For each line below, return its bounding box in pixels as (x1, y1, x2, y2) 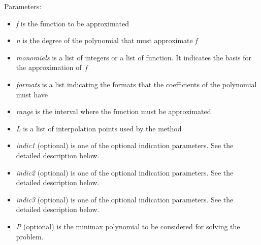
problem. (16, 231, 44, 241)
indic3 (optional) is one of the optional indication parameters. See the (16, 194, 234, 204)
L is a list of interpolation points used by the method (16, 123, 182, 133)
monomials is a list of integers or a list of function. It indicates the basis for (16, 52, 251, 62)
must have (16, 89, 48, 99)
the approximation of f (16, 62, 87, 73)
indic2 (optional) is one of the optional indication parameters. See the (16, 167, 234, 178)
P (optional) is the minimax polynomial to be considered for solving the (16, 221, 240, 231)
